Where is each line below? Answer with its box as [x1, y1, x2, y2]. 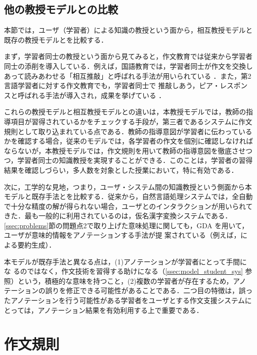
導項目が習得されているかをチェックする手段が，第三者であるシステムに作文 [4, 116, 253, 126]
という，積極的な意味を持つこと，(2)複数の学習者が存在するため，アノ [17, 275, 246, 286]
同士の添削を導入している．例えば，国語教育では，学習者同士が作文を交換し [4, 60, 253, 71]
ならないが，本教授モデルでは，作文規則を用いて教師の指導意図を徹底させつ [4, 145, 253, 155]
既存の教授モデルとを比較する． [4, 34, 108, 45]
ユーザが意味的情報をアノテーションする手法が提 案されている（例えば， [4, 230, 241, 240]
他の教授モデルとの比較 [4, 1, 118, 17]
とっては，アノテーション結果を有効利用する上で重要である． [4, 304, 203, 315]
